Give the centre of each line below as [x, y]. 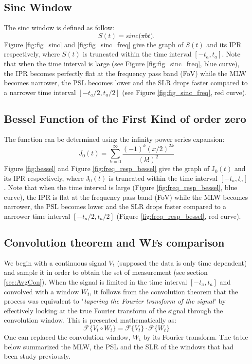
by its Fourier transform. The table [196, 336]
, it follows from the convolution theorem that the [164, 291]
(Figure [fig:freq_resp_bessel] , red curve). [179, 216]
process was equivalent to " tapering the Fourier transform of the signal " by [115, 301]
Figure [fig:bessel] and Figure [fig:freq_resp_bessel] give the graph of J [110, 168]
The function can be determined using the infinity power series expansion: [114, 139]
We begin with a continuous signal [55, 262]
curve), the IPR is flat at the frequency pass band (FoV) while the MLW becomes [126, 197]
